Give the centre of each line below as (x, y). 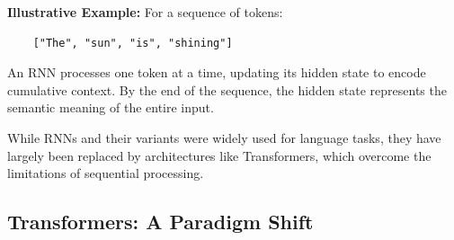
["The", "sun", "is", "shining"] (133, 43)
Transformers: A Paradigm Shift (160, 222)
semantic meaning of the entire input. (111, 107)
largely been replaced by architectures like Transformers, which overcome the (219, 155)
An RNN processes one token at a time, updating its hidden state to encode (217, 72)
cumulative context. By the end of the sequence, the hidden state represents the (227, 89)
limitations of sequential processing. (106, 173)
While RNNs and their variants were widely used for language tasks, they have (224, 137)
